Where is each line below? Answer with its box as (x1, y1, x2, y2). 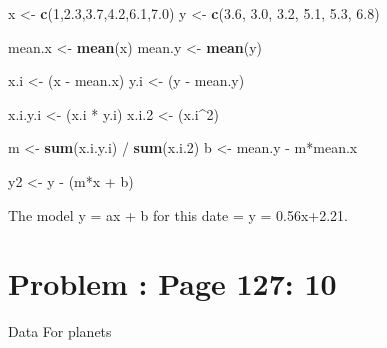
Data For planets (8, 321, 112, 342)
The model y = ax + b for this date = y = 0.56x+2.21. (8, 204, 349, 225)
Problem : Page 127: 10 (8, 263, 337, 304)
